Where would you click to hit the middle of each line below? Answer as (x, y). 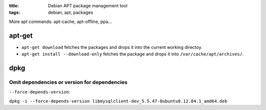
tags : (15, 13)
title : (14, 6)
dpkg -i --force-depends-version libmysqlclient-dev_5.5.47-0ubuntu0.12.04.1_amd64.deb (118, 101)
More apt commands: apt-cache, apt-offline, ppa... (61, 22)
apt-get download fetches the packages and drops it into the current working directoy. (112, 47)
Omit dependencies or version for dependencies (68, 82)
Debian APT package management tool (88, 6)
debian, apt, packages (71, 13)
